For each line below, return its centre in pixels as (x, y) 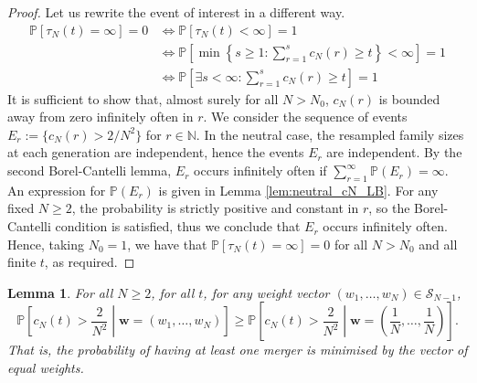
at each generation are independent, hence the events (156, 152)
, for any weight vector (266, 292)
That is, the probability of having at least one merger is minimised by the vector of (238, 350)
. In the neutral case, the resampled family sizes (330, 134)
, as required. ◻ (90, 262)
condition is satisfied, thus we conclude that (178, 226)
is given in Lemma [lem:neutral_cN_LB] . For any (298, 190)
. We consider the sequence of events (305, 117)
